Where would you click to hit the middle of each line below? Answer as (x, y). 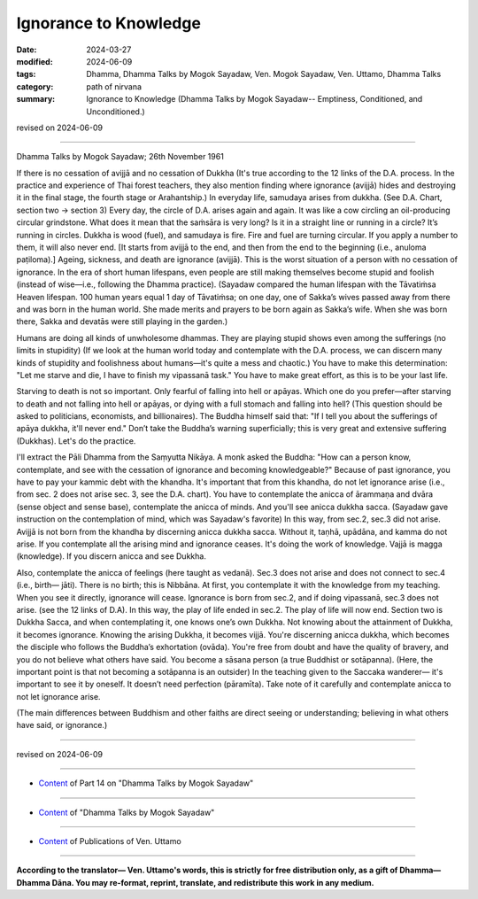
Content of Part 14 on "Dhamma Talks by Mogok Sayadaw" (146, 783)
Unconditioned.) (116, 112)
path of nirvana (114, 86)
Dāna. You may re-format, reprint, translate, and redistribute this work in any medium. (213, 882)
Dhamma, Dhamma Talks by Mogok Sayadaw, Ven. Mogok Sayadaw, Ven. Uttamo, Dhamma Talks (264, 74)
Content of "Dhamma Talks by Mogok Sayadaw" (127, 812)
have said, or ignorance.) (62, 725)
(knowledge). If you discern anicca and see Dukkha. (112, 556)
